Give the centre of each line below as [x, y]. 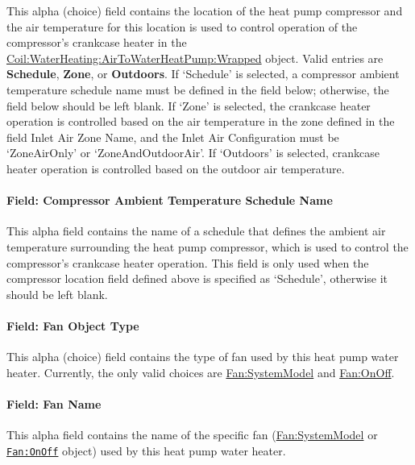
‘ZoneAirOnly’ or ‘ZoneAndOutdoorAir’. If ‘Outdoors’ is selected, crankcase [193, 153]
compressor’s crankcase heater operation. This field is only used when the [188, 262]
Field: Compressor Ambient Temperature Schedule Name [170, 200]
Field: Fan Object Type [73, 325]
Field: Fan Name [54, 403]
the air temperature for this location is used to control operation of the [182, 26]
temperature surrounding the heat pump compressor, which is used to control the [207, 246]
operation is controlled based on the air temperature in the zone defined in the [201, 121]
